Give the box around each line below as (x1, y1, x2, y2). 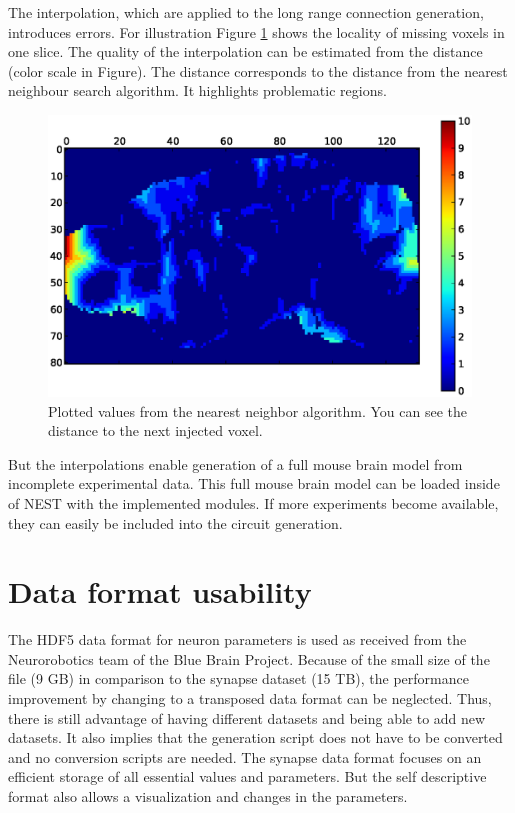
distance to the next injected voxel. (48, 420, 263, 441)
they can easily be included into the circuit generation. (8, 512, 343, 533)
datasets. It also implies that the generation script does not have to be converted (8, 727, 503, 748)
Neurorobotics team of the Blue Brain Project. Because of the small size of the (8, 648, 490, 669)
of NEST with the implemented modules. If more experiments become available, (8, 492, 499, 513)
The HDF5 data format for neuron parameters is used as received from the (8, 629, 467, 650)
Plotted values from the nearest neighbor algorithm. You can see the (48, 400, 468, 421)
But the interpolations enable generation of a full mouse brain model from (8, 453, 463, 474)
